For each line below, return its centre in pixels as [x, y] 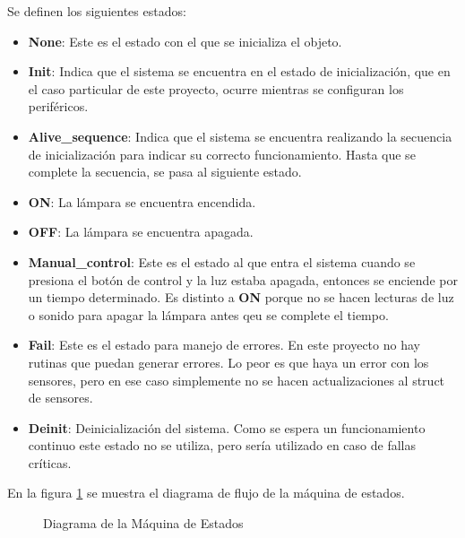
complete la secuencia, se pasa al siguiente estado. [165, 172]
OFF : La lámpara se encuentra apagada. [141, 232]
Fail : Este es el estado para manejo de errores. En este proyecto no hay [224, 345]
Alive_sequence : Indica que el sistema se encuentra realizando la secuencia [240, 136]
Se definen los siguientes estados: [97, 11]
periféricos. [58, 106]
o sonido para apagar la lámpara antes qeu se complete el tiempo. [208, 314]
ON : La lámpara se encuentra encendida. [142, 201]
